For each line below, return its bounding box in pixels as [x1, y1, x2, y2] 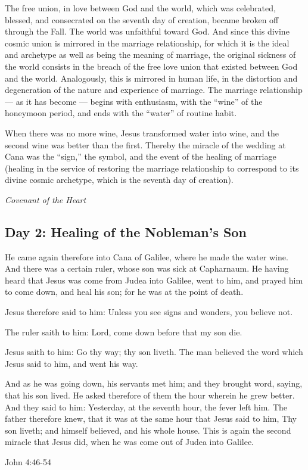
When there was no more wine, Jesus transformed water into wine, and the [5, 126, 279, 139]
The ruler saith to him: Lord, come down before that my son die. [5, 325, 242, 338]
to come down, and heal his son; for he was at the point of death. [5, 285, 244, 298]
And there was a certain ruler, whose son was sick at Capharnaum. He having [5, 262, 289, 275]
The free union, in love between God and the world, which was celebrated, [5, 2, 276, 14]
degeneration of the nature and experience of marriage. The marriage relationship [5, 83, 303, 96]
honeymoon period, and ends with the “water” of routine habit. [5, 107, 237, 119]
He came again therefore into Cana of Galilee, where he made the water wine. [5, 250, 288, 263]
